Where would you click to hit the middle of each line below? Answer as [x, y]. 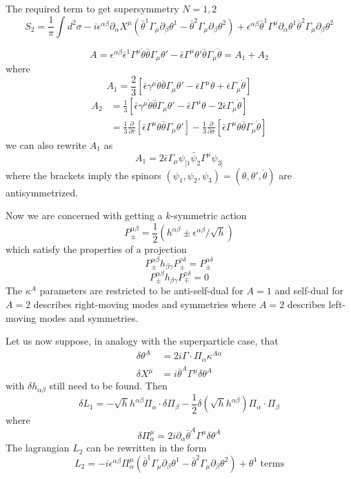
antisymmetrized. [42, 192]
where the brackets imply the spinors [83, 175]
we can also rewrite [46, 144]
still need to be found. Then [108, 386]
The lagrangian [38, 448]
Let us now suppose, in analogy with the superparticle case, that [142, 341]
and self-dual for [309, 291]
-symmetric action [209, 215]
